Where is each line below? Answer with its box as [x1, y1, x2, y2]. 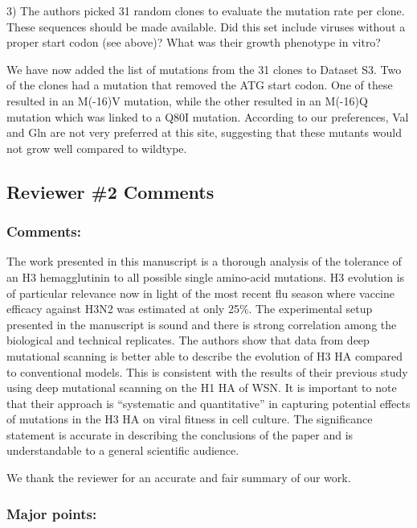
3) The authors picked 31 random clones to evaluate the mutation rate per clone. [6, 2, 405, 19]
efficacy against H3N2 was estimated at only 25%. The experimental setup [6, 300, 373, 317]
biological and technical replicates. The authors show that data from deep [6, 332, 370, 349]
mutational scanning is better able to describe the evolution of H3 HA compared [6, 347, 403, 364]
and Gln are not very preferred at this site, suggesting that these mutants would [6, 124, 402, 141]
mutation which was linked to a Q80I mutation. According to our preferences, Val [6, 108, 409, 125]
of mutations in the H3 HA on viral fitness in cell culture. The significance [6, 410, 373, 427]
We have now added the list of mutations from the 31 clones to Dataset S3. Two [6, 60, 402, 77]
